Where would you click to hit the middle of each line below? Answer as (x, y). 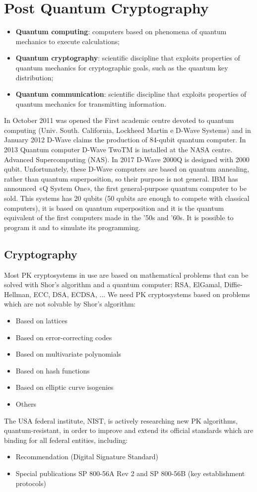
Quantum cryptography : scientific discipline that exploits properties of (128, 58)
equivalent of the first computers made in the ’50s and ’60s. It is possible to (119, 217)
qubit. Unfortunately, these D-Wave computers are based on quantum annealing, (127, 169)
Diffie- (233, 284)
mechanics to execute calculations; (68, 41)
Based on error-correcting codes (64, 337)
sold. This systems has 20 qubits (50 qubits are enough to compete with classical (127, 198)
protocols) (31, 483)
